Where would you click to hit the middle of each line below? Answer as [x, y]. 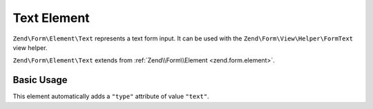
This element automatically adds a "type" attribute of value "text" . [111, 97]
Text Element [51, 18]
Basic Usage [40, 80]
